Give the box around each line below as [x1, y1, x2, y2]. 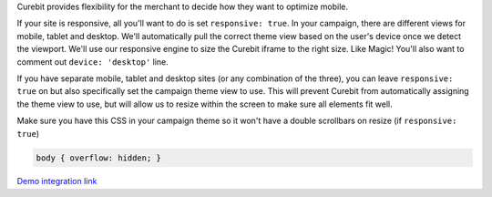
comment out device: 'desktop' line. [16, 56, 169, 67]
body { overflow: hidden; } [36, 152, 161, 163]
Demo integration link [16, 176, 97, 187]
